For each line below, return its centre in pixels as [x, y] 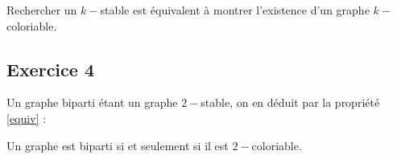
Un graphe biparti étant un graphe [92, 102]
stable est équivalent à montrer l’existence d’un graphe [235, 10]
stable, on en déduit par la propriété [290, 102]
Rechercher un [42, 10]
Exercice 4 [50, 69]
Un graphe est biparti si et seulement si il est [118, 145]
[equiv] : [27, 118]
